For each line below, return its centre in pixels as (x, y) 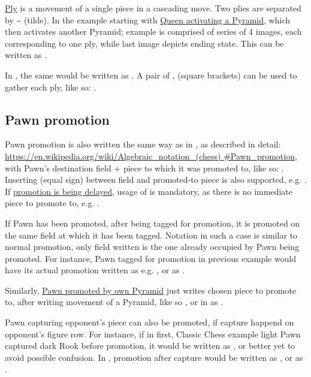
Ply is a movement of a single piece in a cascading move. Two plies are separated (153, 8)
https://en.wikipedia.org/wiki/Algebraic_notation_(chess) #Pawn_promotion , (151, 156)
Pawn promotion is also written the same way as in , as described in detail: (143, 144)
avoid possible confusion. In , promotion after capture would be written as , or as (154, 357)
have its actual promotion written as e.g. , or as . (95, 270)
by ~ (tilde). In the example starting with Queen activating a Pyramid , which (147, 19)
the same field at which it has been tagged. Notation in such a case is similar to (151, 235)
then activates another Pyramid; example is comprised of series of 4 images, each (153, 31)
